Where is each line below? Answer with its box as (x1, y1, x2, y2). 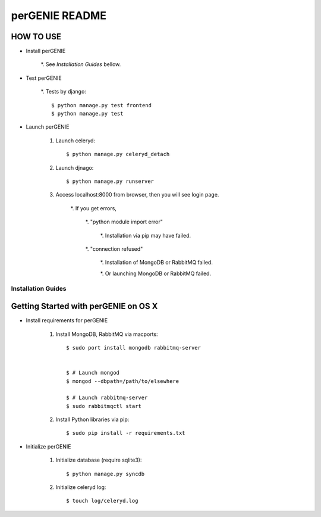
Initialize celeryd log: (55, 484, 106, 491)
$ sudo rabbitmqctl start (66, 403, 142, 409)
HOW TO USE (11, 32, 62, 42)
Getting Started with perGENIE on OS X (11, 301, 158, 312)
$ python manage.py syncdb (66, 471, 145, 477)
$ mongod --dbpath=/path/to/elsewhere (66, 378, 180, 384)
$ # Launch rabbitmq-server (66, 394, 148, 401)
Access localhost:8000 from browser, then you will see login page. (55, 191, 219, 198)
